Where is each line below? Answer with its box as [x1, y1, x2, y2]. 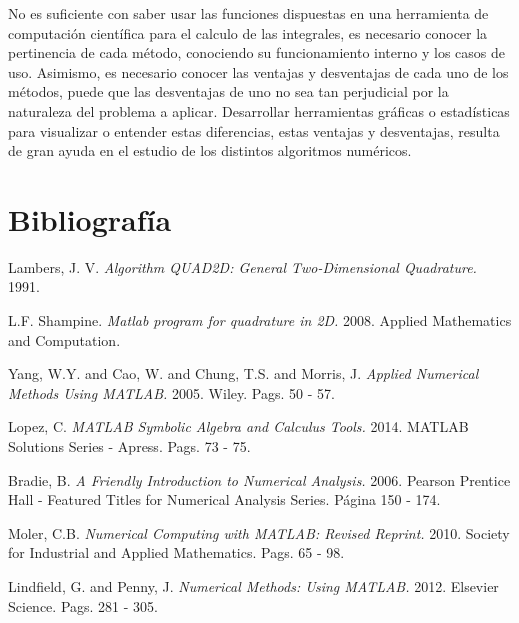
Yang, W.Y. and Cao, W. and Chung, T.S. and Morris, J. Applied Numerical [8, 363, 479, 384]
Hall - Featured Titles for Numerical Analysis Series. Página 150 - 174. [8, 489, 441, 510]
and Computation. [8, 329, 121, 350]
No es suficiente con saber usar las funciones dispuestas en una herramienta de [8, 3, 489, 23]
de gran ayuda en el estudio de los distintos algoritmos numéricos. [8, 140, 412, 161]
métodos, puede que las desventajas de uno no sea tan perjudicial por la [8, 81, 449, 102]
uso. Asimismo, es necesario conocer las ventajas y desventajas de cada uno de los [8, 61, 509, 82]
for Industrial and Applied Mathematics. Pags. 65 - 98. [8, 542, 345, 563]
